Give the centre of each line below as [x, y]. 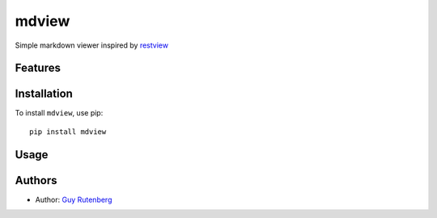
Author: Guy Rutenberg [74, 199]
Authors [36, 180]
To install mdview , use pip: [59, 113]
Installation [44, 94]
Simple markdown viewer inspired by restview [92, 45]
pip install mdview [68, 132]
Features [38, 68]
